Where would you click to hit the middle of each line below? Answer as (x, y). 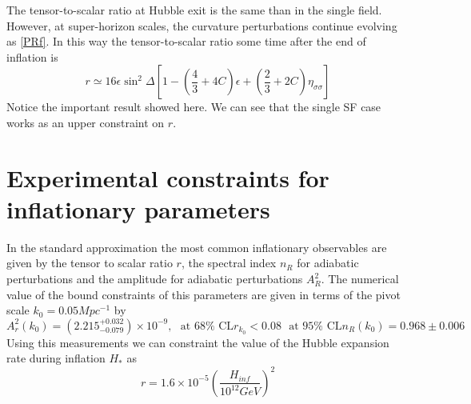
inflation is (32, 56)
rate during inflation (56, 358)
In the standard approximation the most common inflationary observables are (197, 247)
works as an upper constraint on (86, 122)
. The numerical (360, 279)
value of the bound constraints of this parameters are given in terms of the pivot (204, 294)
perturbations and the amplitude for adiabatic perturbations (155, 279)
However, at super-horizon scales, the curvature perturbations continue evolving (202, 25)
